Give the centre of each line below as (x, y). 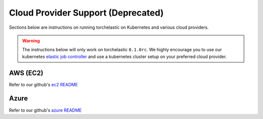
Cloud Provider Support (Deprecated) (86, 13)
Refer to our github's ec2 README (43, 84)
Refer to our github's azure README (46, 110)
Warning (31, 40)
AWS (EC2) (26, 73)
